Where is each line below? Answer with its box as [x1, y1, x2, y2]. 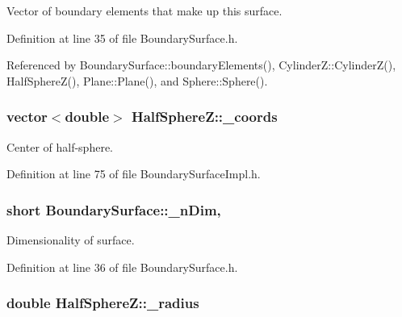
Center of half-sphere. [6, 138, 113, 155]
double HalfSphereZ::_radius [6, 293, 199, 313]
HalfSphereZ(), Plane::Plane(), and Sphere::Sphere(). [6, 72, 268, 89]
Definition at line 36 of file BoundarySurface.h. [6, 258, 238, 275]
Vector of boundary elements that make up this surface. [6, 2, 283, 19]
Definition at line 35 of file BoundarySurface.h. [6, 29, 238, 46]
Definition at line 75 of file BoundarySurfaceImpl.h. [6, 165, 261, 182]
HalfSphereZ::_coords [131, 106, 278, 127]
